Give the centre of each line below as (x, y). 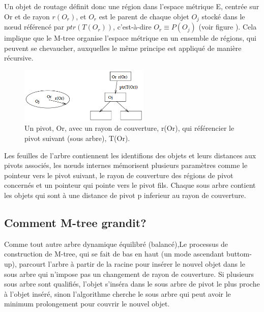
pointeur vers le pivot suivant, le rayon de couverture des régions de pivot (119, 175)
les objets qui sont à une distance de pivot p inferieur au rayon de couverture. (125, 195)
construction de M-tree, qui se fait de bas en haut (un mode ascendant (114, 254)
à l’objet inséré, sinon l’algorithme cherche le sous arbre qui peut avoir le (118, 293)
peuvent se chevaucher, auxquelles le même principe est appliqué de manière (123, 48)
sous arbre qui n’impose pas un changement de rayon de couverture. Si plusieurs (129, 274)
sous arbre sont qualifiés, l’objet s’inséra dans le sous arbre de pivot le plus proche (132, 284)
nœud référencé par (34, 27)
